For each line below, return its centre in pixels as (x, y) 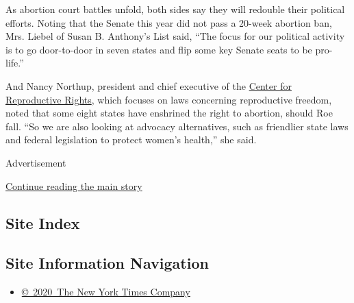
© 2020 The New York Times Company (106, 292)
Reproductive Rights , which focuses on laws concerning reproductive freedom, (169, 99)
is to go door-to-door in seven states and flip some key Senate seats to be (159, 49)
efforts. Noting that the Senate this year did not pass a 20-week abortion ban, (169, 22)
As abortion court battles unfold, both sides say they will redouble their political (175, 9)
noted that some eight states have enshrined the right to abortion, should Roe (169, 113)
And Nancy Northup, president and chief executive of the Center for (149, 85)
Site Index (43, 222)
